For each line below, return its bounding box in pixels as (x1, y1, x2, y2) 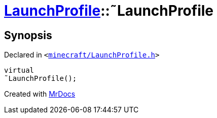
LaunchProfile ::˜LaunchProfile (4, 2, 214, 19)
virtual (4, 66, 34, 75)
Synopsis (4, 28, 52, 42)
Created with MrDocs (4, 90, 76, 99)
